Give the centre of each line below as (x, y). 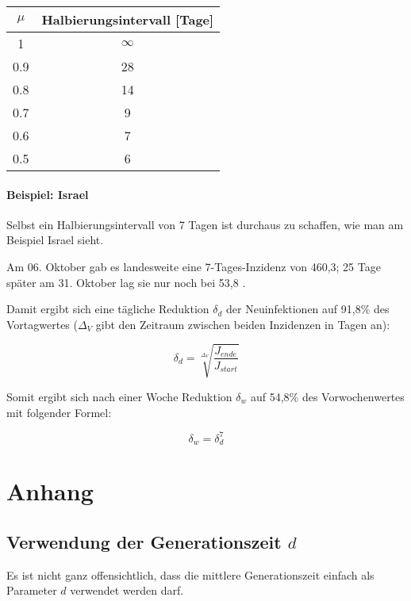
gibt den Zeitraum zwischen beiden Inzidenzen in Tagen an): (243, 324)
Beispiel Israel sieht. (55, 240)
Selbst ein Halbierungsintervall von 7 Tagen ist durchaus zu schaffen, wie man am (205, 224)
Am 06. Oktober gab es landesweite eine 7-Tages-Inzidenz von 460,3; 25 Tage (194, 266)
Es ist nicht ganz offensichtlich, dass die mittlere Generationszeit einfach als (190, 574)
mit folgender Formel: (59, 412)
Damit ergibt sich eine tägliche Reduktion (108, 309)
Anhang (50, 491)
